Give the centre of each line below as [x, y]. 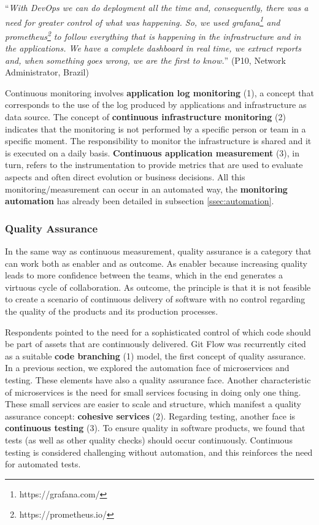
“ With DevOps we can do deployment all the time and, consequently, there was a [157, 7]
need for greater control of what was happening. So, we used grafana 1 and [143, 21]
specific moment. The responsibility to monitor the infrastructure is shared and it [158, 141]
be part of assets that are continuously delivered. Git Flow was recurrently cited [156, 344]
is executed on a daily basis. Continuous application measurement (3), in [152, 152]
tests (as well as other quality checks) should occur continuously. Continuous [149, 439]
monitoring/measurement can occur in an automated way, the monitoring [146, 189]
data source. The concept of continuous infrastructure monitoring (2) [145, 117]
